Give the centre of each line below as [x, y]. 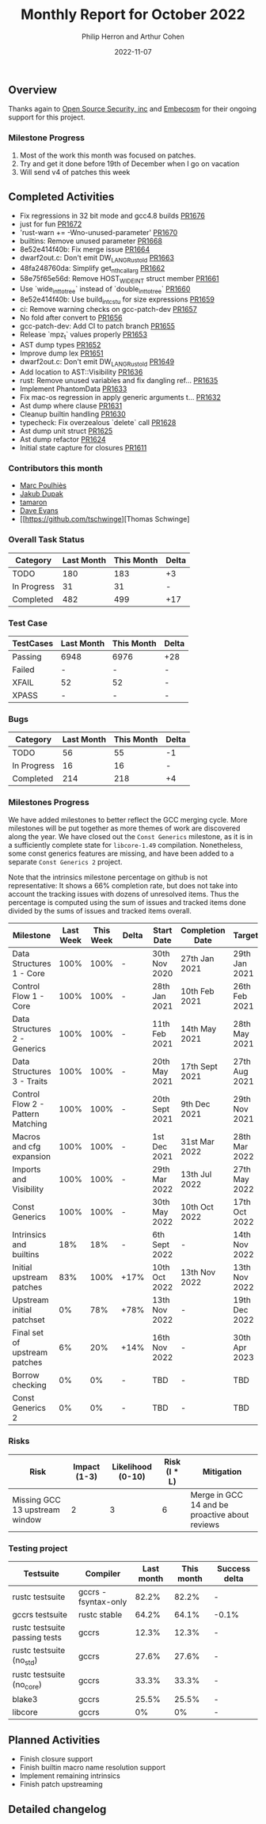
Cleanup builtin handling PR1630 [73, 414]
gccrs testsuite [40, 1615]
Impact [87, 1466]
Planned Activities [54, 1740]
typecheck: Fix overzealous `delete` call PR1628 [98, 423]
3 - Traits [30, 1081]
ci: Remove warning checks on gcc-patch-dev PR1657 [108, 310]
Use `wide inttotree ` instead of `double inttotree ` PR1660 [105, 289]
